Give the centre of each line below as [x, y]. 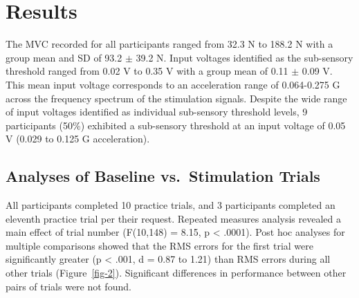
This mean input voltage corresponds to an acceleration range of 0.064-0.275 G [173, 84]
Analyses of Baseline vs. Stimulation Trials [163, 176]
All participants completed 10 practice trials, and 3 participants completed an [171, 205]
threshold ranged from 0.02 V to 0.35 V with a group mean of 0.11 [147, 71]
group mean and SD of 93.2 [64, 57]
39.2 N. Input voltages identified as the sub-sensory [245, 57]
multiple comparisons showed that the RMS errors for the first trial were [159, 245]
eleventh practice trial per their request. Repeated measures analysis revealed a [173, 218]
